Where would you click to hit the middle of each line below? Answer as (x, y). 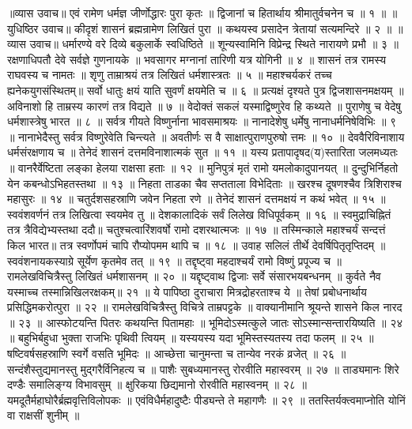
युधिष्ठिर (23, 28)
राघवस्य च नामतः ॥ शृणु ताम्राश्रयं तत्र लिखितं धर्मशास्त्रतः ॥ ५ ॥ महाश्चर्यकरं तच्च (170, 75)
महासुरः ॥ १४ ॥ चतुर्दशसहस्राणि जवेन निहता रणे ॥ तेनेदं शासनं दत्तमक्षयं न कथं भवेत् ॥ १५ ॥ (197, 199)
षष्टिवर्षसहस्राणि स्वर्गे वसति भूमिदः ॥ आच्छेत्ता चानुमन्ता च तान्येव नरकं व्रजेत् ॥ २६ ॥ (177, 354)
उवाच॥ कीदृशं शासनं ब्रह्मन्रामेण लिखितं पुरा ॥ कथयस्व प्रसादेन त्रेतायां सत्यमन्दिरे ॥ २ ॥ (217, 28)
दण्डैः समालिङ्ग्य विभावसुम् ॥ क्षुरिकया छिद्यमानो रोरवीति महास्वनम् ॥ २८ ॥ (157, 384)
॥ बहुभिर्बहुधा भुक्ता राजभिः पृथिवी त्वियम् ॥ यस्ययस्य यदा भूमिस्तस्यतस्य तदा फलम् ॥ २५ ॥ (191, 338)
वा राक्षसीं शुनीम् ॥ (43, 415)
